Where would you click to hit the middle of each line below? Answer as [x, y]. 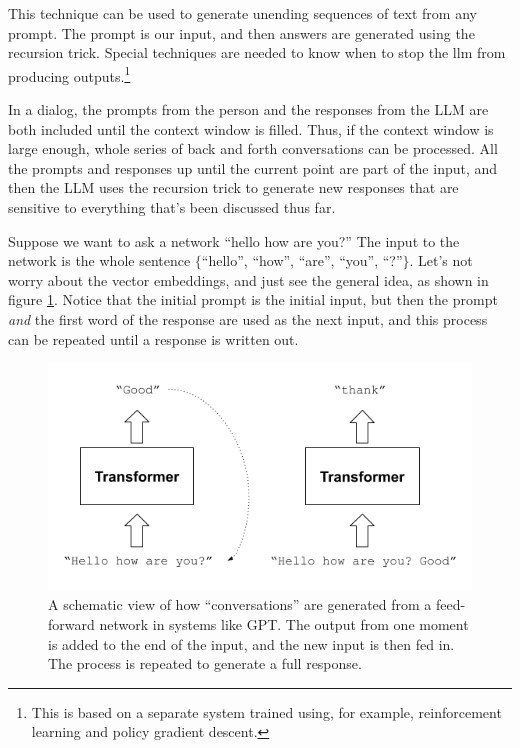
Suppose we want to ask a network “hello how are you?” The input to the [234, 240]
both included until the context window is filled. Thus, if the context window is [251, 128]
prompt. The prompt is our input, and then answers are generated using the [241, 32]
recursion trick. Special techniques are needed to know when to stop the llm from [257, 52]
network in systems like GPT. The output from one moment [284, 623]
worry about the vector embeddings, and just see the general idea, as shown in [248, 279]
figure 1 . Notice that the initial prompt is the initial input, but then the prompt [253, 299]
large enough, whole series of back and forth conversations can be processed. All [253, 148]
